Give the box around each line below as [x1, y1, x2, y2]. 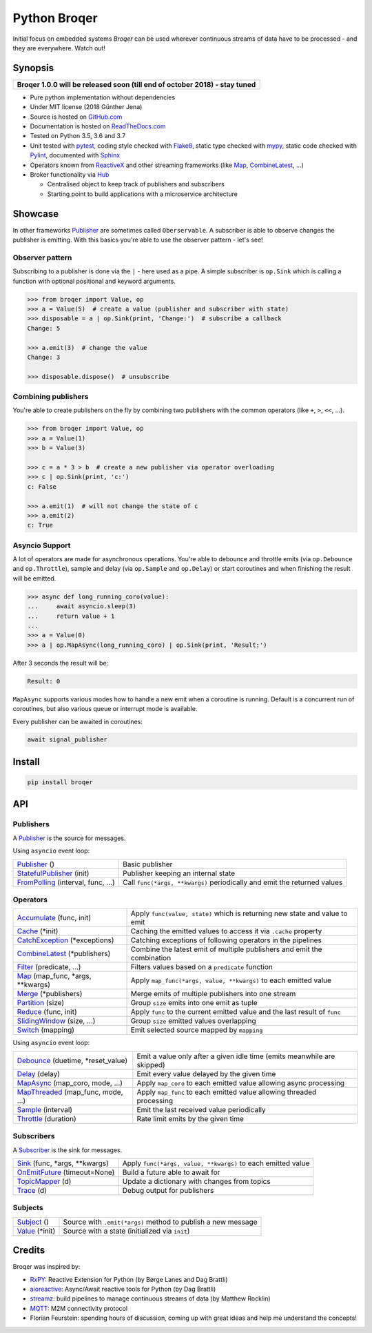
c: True [27, 521, 53, 529]
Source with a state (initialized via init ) [63, 1226, 190, 1236]
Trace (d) [17, 1185, 48, 1195]
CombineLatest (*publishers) [17, 949, 111, 959]
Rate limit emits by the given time [136, 1113, 245, 1123]
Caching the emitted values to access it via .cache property [130, 926, 322, 936]
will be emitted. [12, 574, 56, 583]
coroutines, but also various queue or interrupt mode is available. [12, 705, 198, 713]
